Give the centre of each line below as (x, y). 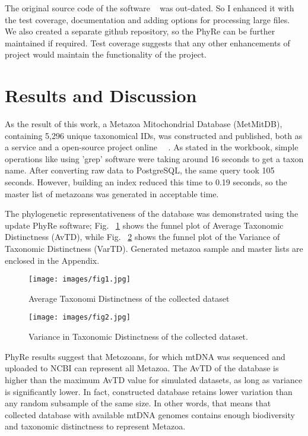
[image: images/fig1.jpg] (80, 279)
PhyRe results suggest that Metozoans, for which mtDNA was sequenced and (145, 356)
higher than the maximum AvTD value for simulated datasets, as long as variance (154, 379)
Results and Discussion (101, 95)
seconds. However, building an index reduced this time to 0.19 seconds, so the (146, 182)
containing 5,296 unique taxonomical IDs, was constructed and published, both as (154, 135)
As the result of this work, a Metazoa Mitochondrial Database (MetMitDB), (144, 124)
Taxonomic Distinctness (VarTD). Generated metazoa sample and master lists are (154, 249)
